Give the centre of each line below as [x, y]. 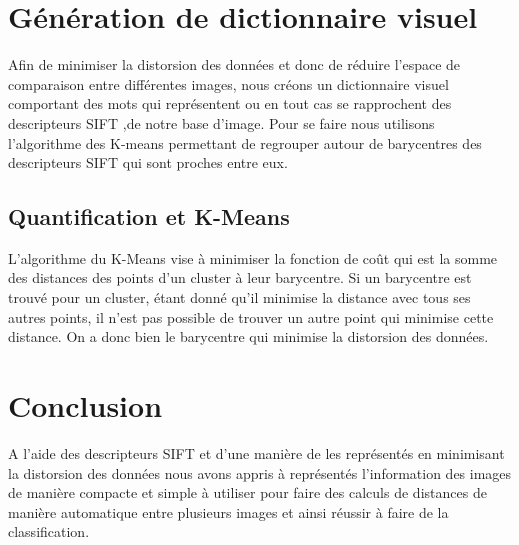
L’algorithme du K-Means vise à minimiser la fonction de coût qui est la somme [253, 257]
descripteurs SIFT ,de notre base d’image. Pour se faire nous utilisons [221, 122]
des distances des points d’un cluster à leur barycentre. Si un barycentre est [240, 277]
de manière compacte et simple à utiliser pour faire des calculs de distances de [247, 492]
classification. [49, 531]
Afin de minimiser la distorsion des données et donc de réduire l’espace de [234, 64]
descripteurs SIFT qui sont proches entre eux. [148, 162]
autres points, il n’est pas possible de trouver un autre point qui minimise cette [251, 316]
